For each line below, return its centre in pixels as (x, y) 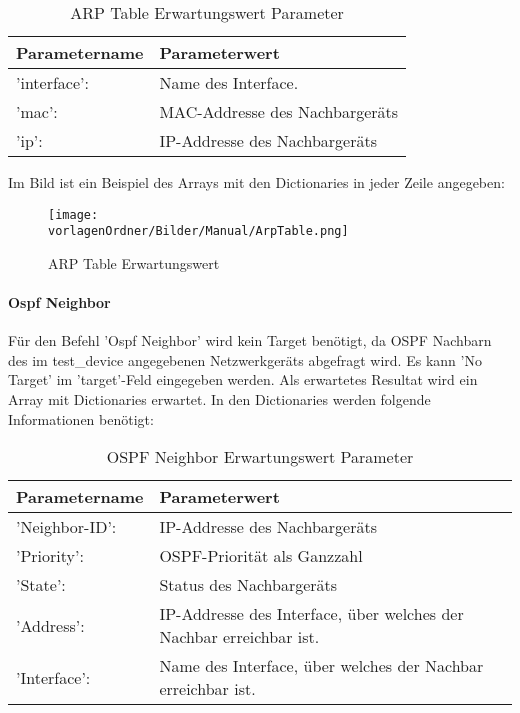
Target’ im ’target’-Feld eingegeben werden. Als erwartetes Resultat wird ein (243, 379)
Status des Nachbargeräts (248, 585)
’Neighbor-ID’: (66, 527)
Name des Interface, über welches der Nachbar (321, 666)
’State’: (41, 585)
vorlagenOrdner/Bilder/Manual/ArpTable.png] (198, 231)
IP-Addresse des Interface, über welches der (311, 614)
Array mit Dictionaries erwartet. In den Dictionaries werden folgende (219, 399)
